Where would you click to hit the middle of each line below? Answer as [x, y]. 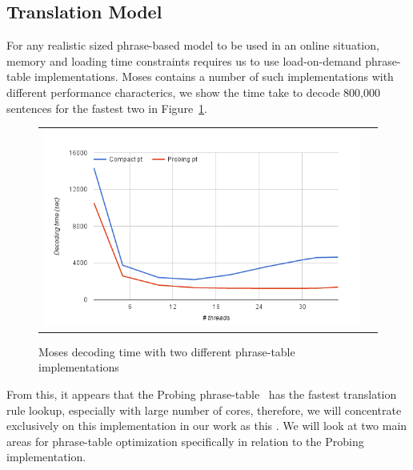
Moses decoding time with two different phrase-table [167, 351]
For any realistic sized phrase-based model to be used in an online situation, [193, 45]
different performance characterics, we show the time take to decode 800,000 [193, 92]
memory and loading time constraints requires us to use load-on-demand [184, 60]
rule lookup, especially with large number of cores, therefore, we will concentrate [204, 410]
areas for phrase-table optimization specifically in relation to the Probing [185, 441]
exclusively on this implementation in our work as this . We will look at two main [207, 426]
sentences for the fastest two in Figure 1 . [107, 108]
